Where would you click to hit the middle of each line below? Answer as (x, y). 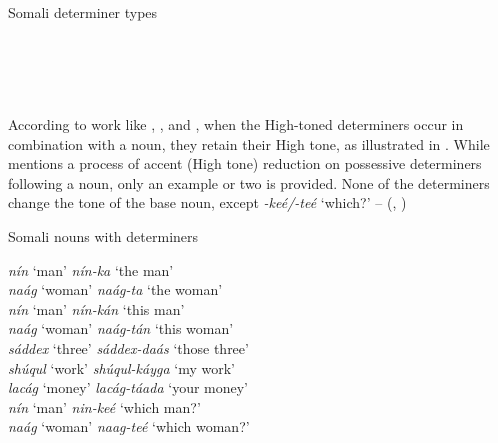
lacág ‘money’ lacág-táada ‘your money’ (128, 387)
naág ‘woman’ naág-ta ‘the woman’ (115, 289)
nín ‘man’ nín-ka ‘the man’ (91, 269)
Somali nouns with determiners (103, 235)
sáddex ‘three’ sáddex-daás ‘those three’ (128, 347)
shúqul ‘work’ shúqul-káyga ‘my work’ (121, 367)
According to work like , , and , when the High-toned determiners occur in (236, 123)
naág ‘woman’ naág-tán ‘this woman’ (121, 328)
